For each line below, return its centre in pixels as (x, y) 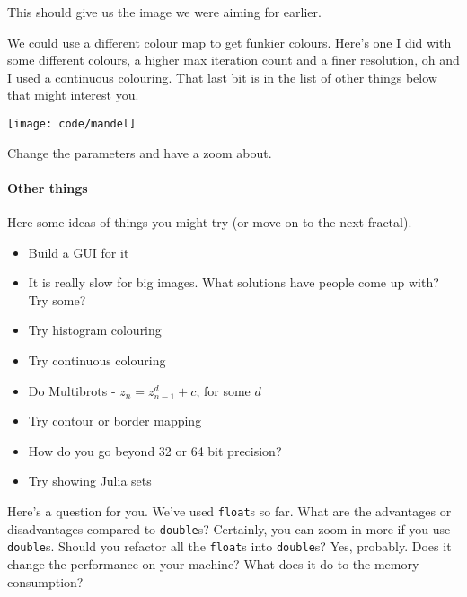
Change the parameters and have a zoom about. (140, 152)
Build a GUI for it (79, 252)
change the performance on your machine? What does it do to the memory (213, 563)
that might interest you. (73, 95)
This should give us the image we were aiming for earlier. (164, 12)
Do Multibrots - (72, 390)
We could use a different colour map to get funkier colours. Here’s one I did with (229, 42)
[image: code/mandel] (72, 123)
